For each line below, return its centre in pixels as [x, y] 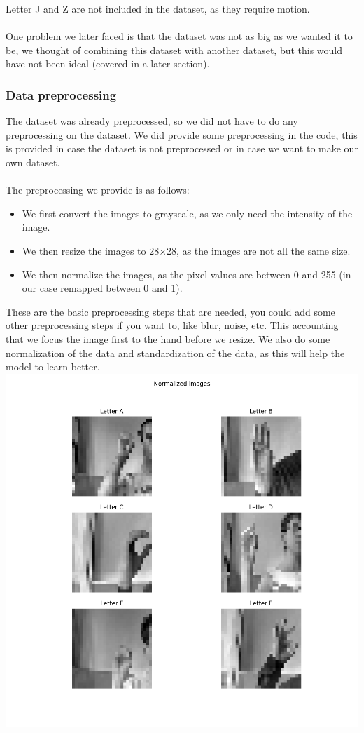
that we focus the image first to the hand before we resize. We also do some [168, 338]
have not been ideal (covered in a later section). [108, 63]
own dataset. [33, 162]
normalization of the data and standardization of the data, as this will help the [175, 352]
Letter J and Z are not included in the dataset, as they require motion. [158, 8]
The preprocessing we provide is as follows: [98, 190]
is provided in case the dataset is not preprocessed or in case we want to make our [182, 148]
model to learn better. [53, 366]
